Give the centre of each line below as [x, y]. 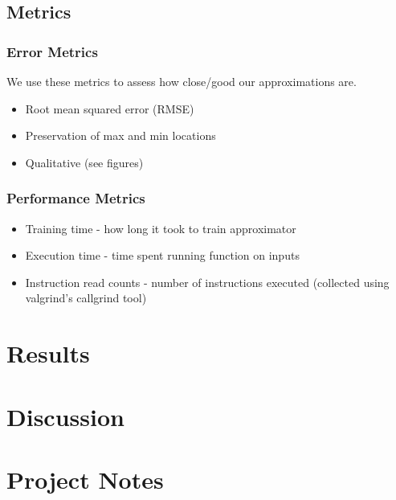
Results [48, 353]
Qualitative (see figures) [84, 162]
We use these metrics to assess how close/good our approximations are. [182, 81]
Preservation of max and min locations [120, 135]
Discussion [65, 416]
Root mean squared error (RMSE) [110, 108]
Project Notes [85, 479]
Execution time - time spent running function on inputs [162, 255]
